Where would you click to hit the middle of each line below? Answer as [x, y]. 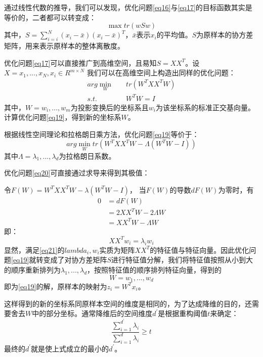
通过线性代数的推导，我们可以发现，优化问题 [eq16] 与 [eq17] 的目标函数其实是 [128, 7]
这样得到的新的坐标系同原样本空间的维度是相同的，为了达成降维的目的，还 [128, 303]
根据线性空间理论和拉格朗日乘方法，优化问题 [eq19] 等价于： [102, 134]
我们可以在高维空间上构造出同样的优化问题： [161, 73]
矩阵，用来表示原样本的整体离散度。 [64, 45]
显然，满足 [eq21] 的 [34, 250]
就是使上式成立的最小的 [70, 348]
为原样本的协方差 [225, 35]
